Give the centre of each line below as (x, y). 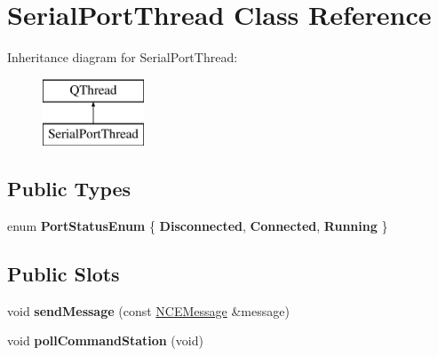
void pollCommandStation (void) (105, 340)
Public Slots (64, 274)
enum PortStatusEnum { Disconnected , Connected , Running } (198, 226)
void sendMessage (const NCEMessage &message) (148, 310)
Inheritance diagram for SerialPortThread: (123, 57)
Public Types (69, 189)
